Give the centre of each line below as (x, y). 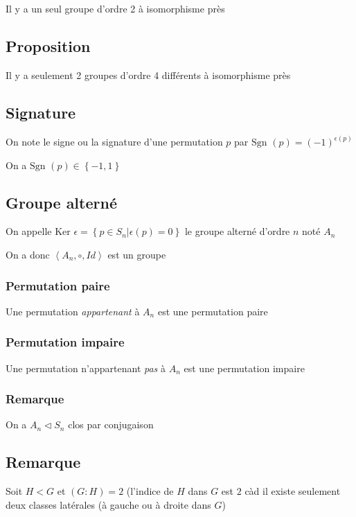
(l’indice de (150, 491)
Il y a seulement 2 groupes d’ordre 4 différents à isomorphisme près (148, 75)
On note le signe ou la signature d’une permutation (114, 142)
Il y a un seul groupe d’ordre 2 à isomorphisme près (115, 8)
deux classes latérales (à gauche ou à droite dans (108, 504)
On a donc (28, 255)
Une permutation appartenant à (73, 311)
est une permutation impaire (244, 368)
